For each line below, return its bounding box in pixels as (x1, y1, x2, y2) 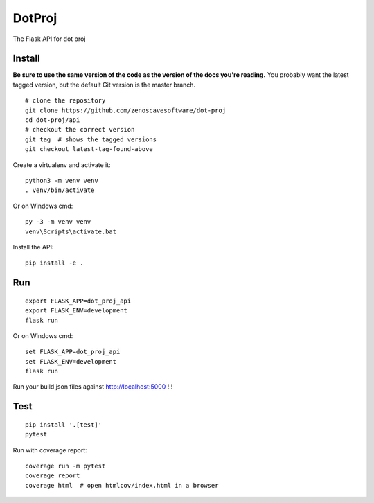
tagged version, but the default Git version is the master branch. (12, 80, 196, 89)
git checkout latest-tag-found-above (25, 145, 154, 153)
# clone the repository (25, 97, 106, 105)
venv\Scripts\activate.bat (25, 227, 117, 236)
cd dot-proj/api (25, 116, 80, 124)
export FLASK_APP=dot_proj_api (25, 297, 132, 305)
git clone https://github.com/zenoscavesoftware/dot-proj (25, 106, 226, 114)
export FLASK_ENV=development (25, 307, 128, 315)
